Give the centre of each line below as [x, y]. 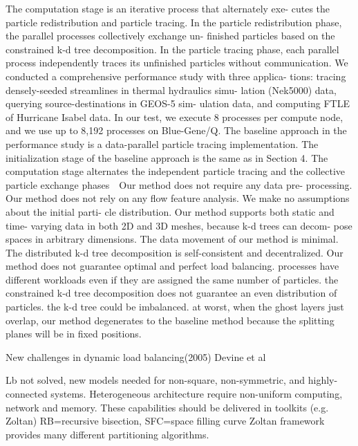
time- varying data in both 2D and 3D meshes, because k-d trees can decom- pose [179, 225]
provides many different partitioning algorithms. [107, 434]
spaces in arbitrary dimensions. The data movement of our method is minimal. [172, 239]
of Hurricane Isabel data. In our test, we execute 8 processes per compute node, [175, 117]
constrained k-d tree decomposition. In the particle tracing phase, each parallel [172, 49]
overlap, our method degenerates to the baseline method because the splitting [170, 320]
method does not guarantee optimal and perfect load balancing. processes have [172, 266]
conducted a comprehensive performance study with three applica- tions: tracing [176, 76]
